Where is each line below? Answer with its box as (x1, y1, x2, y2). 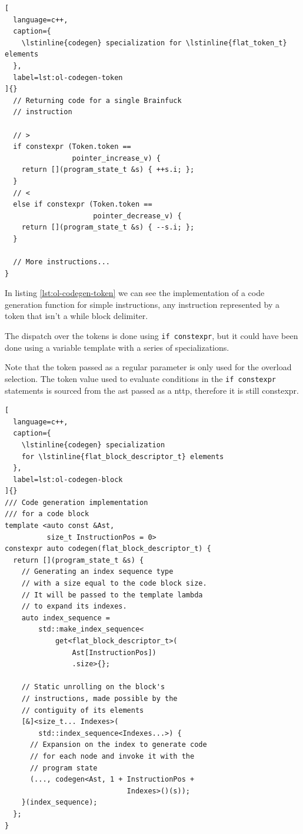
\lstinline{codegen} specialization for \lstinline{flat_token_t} (21, 38, 287, 47)
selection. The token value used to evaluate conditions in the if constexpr (5, 372, 276, 384)
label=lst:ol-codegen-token (13, 73, 123, 82)
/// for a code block (5, 510, 89, 519)
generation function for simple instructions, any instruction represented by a (5, 298, 279, 310)
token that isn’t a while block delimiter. (5, 310, 148, 322)
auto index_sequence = (21, 613, 110, 622)
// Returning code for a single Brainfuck (13, 96, 182, 105)
